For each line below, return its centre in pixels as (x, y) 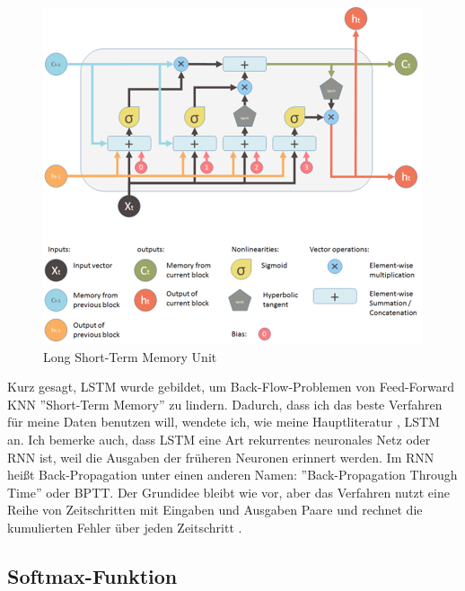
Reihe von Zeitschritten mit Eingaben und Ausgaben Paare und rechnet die (215, 510)
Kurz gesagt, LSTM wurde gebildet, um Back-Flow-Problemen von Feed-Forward (231, 387)
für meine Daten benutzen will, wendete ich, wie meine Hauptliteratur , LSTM (224, 422)
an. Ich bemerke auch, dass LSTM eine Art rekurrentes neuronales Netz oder (219, 439)
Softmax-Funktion (92, 575)
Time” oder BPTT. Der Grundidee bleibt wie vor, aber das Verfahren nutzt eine (228, 492)
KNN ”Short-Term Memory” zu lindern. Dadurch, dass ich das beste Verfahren (225, 404)
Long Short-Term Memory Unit (130, 356)
